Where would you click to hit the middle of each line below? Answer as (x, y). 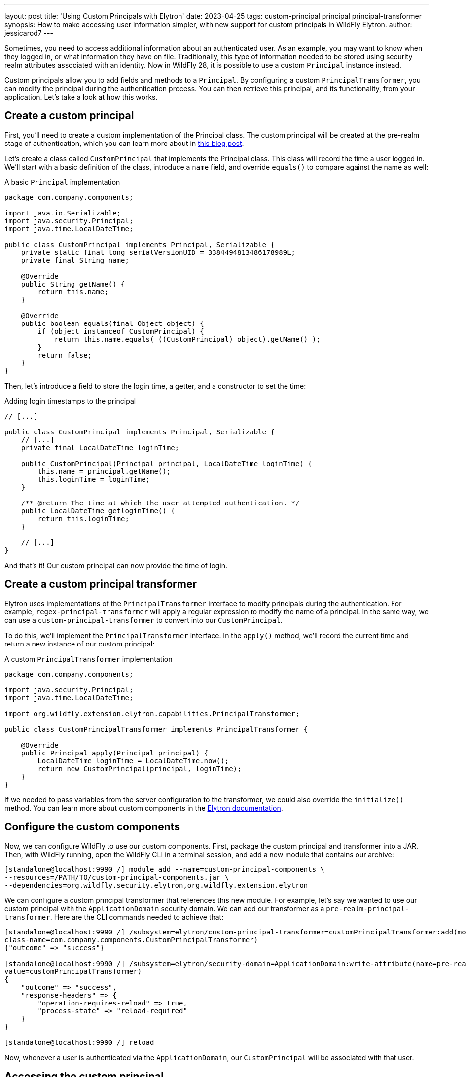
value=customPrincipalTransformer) (73, 971)
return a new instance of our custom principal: (80, 644)
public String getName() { (73, 284)
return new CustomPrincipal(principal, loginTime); (140, 769)
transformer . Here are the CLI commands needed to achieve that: (114, 917)
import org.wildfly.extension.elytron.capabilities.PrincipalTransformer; (152, 713)
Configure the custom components (92, 827)
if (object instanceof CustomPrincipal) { (121, 331)
